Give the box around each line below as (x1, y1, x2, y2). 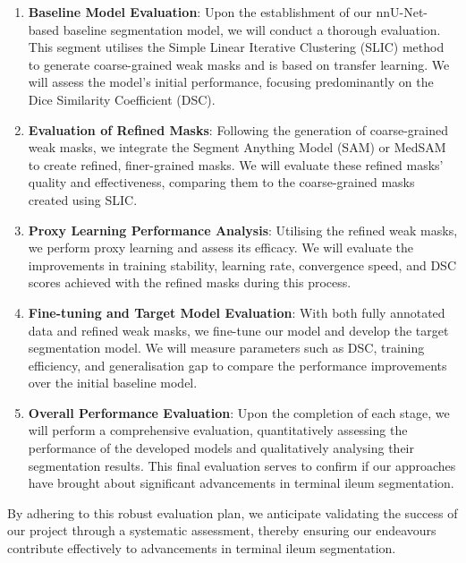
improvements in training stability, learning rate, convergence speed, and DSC (28, 255, 456, 274)
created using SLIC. (28, 190, 138, 209)
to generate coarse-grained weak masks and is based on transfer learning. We (28, 55, 450, 73)
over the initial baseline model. (28, 373, 198, 392)
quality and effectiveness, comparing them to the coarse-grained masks (28, 173, 415, 192)
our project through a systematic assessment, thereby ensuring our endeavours (7, 521, 436, 540)
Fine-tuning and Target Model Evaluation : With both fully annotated (28, 303, 445, 321)
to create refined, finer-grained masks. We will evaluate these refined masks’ (28, 155, 444, 174)
